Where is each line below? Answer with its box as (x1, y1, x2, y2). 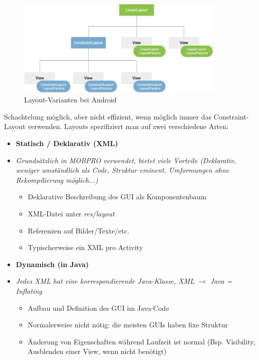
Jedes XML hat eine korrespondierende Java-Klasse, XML (16, 276, 194, 286)
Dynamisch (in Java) (16, 259, 89, 269)
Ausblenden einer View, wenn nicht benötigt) (28, 346, 167, 356)
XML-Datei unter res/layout (28, 208, 115, 219)
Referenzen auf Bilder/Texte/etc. (28, 225, 129, 235)
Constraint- (213, 111, 249, 122)
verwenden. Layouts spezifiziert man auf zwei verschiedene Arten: (28, 121, 228, 132)
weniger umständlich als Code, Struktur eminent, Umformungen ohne (16, 165, 229, 175)
